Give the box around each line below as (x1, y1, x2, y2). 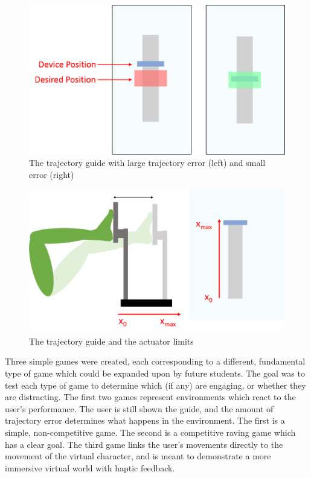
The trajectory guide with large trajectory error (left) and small (29, 156, 266, 169)
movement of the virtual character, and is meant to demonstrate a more (5, 450, 271, 462)
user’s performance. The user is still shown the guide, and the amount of (5, 402, 274, 415)
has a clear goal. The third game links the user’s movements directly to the (5, 438, 283, 450)
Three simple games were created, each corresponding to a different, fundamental (5, 355, 306, 368)
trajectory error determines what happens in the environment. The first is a (5, 414, 285, 427)
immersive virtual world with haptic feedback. (5, 461, 175, 474)
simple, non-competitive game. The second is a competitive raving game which (5, 426, 296, 439)
